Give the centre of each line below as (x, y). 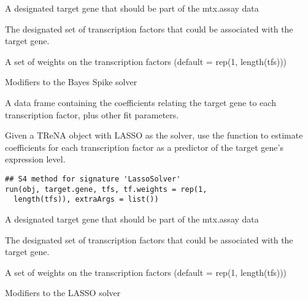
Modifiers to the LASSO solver (63, 293)
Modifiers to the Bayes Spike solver (71, 82)
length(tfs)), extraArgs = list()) (86, 200)
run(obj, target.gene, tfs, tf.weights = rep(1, (106, 189)
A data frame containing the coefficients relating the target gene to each (141, 102)
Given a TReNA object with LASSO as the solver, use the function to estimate (154, 135)
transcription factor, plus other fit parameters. (92, 114)
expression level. (35, 159)
